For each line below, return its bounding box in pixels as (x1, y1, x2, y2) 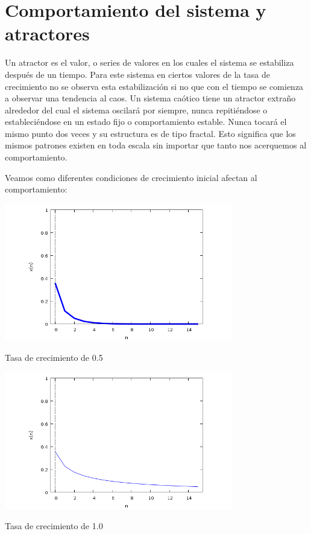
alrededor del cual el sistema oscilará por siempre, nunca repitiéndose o (5, 103, 268, 116)
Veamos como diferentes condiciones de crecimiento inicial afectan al (5, 171, 257, 183)
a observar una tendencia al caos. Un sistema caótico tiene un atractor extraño (5, 92, 296, 104)
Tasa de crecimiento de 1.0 (5, 520, 103, 532)
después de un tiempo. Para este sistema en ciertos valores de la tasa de (5, 68, 270, 80)
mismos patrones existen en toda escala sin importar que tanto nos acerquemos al (5, 139, 307, 151)
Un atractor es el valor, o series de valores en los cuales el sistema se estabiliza (5, 56, 294, 69)
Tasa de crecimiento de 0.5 (5, 351, 103, 364)
